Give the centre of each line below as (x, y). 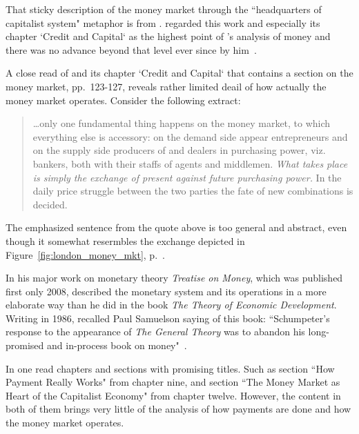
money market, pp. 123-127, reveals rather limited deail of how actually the (166, 86)
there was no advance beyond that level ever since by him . (131, 49)
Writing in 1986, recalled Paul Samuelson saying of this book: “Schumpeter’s (168, 318)
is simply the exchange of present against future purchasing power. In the (187, 177)
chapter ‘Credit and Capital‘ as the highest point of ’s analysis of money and (168, 36)
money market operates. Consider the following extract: (123, 100)
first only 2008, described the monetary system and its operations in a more (166, 291)
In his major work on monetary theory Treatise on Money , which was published (174, 278)
